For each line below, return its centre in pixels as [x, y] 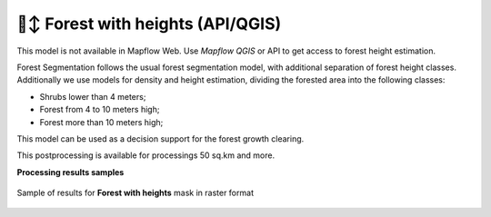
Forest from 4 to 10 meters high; [100, 110]
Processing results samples [70, 172]
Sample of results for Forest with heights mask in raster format [135, 193]
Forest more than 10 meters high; [101, 122]
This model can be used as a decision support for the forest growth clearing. [160, 138]
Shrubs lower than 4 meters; [93, 96]
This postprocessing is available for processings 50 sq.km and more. [146, 155]
